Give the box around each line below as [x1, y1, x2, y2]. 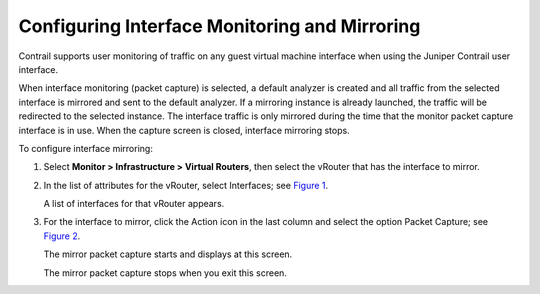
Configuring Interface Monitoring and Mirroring [18, 15, 421, 37]
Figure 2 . [43, 230, 81, 242]
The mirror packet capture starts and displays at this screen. [43, 248, 293, 260]
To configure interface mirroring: [18, 142, 154, 154]
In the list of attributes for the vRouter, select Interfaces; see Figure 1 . [43, 179, 329, 191]
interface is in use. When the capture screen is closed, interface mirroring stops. [18, 124, 350, 136]
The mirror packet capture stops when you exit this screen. [43, 266, 287, 279]
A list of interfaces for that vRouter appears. [43, 198, 225, 210]
